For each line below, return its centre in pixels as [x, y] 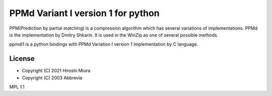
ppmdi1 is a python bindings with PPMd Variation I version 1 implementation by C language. [104, 44]
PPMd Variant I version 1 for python [84, 13]
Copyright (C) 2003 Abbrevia [52, 77]
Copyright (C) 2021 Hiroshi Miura [56, 71]
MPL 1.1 [17, 87]
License [22, 59]
